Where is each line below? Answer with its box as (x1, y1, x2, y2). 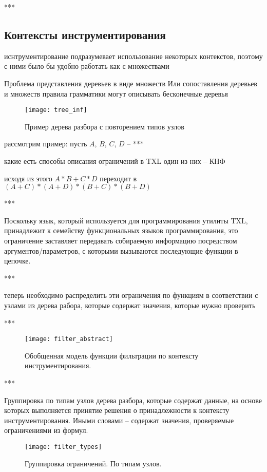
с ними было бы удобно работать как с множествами (4, 61, 169, 71)
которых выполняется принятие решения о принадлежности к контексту (4, 405, 230, 416)
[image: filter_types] (25, 443, 102, 450)
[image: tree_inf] (25, 106, 87, 114)
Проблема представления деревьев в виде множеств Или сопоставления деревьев (4, 78, 257, 88)
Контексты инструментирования (4, 26, 166, 42)
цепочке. (4, 255, 31, 266)
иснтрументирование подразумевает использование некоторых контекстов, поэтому (4, 50, 263, 61)
